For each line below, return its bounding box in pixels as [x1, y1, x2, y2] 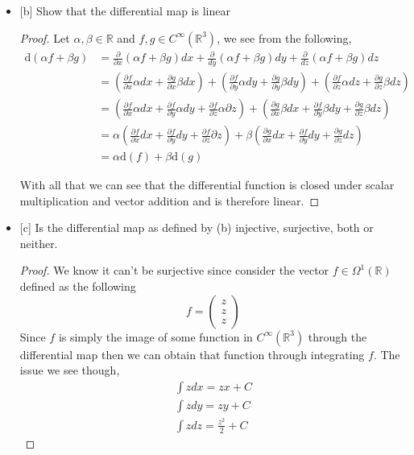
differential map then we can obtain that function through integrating [19, 345, 365, 362]
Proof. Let [19, 29, 70, 46]
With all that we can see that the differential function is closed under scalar [19, 176, 395, 193]
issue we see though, [19, 362, 120, 378]
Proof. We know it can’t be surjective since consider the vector [19, 262, 329, 279]
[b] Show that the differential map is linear [19, 2, 230, 19]
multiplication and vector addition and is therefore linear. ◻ [19, 192, 320, 209]
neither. [19, 234, 58, 251]
